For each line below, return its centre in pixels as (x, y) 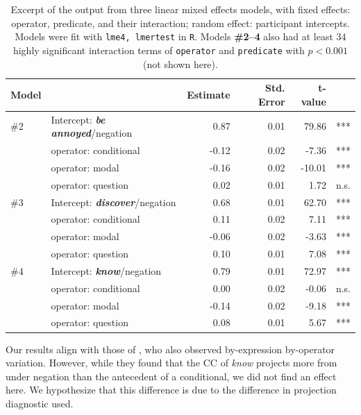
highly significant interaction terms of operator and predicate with (159, 50)
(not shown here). (180, 63)
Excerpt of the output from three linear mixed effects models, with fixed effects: (180, 9)
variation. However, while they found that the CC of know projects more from (171, 363)
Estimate (209, 94)
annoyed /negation (92, 133)
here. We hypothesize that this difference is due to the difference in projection (171, 390)
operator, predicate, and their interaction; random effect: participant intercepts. (180, 23)
